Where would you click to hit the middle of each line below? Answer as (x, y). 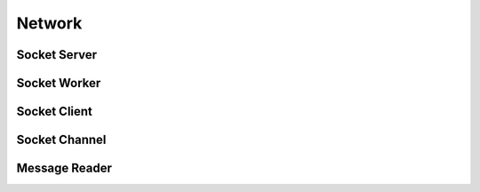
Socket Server (57, 55)
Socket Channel (61, 140)
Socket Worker (59, 83)
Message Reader (64, 168)
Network (49, 23)
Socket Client (55, 112)
